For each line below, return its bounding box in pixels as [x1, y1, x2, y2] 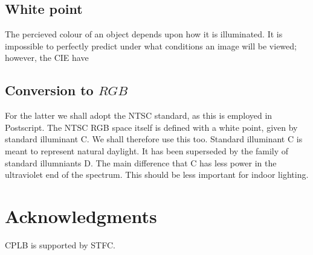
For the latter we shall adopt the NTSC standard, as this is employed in [5, 109, 273, 122]
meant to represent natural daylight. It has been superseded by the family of [5, 144, 289, 157]
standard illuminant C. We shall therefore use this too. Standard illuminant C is [5, 133, 303, 145]
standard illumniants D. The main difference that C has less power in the [5, 156, 277, 169]
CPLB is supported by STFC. [5, 238, 115, 251]
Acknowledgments [5, 203, 157, 228]
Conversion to [5, 81, 94, 99]
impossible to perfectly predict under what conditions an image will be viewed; [5, 39, 297, 52]
